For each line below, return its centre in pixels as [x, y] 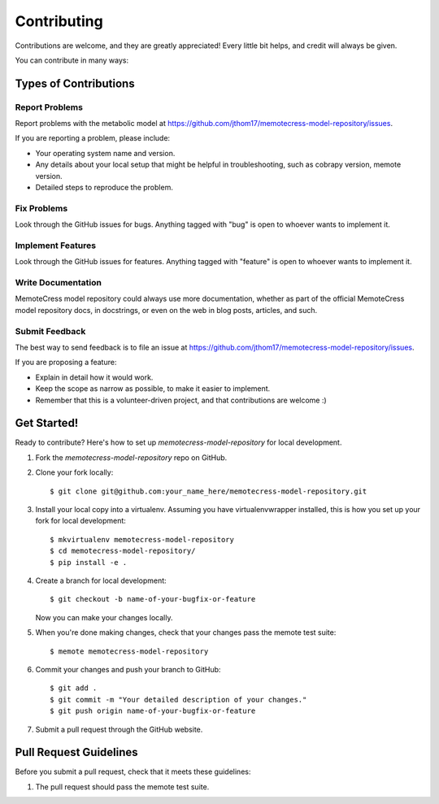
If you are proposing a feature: [66, 363]
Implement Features [56, 246]
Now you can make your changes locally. [104, 617]
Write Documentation [58, 283]
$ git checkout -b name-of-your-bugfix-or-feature [153, 599]
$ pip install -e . [89, 562]
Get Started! [47, 423]
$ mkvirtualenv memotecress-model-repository [142, 539]
